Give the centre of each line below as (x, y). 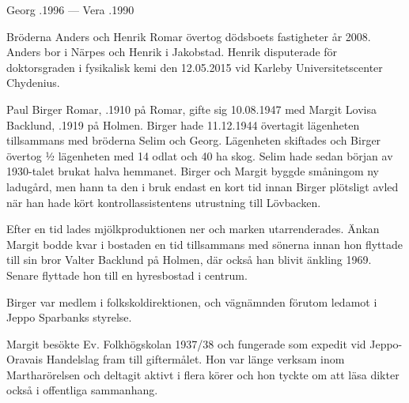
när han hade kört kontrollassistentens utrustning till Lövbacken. (164, 202)
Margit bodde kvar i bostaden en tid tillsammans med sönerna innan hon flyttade (204, 244)
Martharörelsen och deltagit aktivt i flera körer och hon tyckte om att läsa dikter (203, 374)
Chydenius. (33, 83)
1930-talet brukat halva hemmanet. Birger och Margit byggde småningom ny (193, 171)
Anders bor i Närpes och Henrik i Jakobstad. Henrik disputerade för (172, 52)
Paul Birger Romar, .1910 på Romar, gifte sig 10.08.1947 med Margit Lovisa (191, 109)
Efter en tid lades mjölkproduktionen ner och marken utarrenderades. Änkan (193, 229)
